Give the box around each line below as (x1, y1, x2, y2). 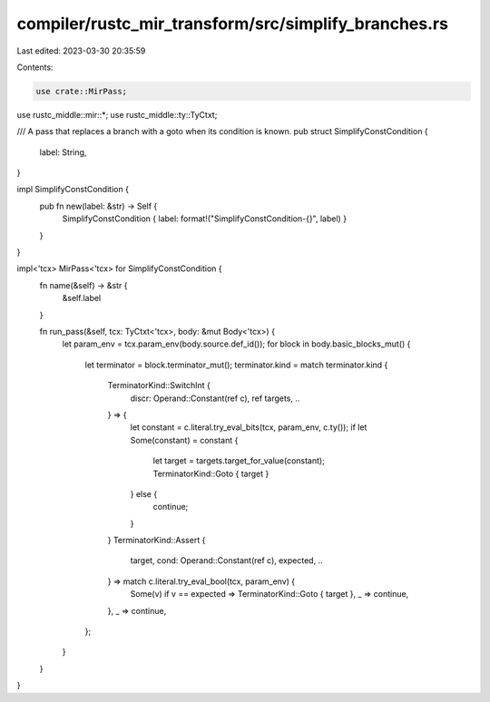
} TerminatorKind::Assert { (107, 535, 206, 546)
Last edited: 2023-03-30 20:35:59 (16, 45, 146, 56)
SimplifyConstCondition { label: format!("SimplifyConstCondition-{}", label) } (62, 213, 348, 224)
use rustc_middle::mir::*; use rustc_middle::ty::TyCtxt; (16, 109, 218, 120)
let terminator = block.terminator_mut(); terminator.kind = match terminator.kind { (84, 359, 388, 370)
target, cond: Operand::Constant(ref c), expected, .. (130, 555, 323, 566)
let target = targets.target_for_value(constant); (152, 455, 326, 466)
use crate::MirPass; (35, 86, 127, 96)
